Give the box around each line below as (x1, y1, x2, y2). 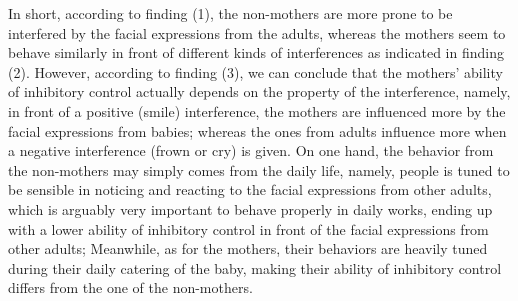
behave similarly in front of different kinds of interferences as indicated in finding (8, 42, 504, 63)
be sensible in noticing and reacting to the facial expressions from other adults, (8, 179, 492, 200)
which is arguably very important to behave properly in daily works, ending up (8, 198, 493, 219)
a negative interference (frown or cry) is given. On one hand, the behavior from (8, 140, 494, 161)
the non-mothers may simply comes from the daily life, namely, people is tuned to (8, 159, 510, 180)
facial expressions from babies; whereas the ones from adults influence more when (8, 120, 507, 141)
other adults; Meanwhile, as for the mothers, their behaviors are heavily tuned (8, 238, 488, 259)
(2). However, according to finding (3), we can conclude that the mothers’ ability (8, 61, 503, 82)
